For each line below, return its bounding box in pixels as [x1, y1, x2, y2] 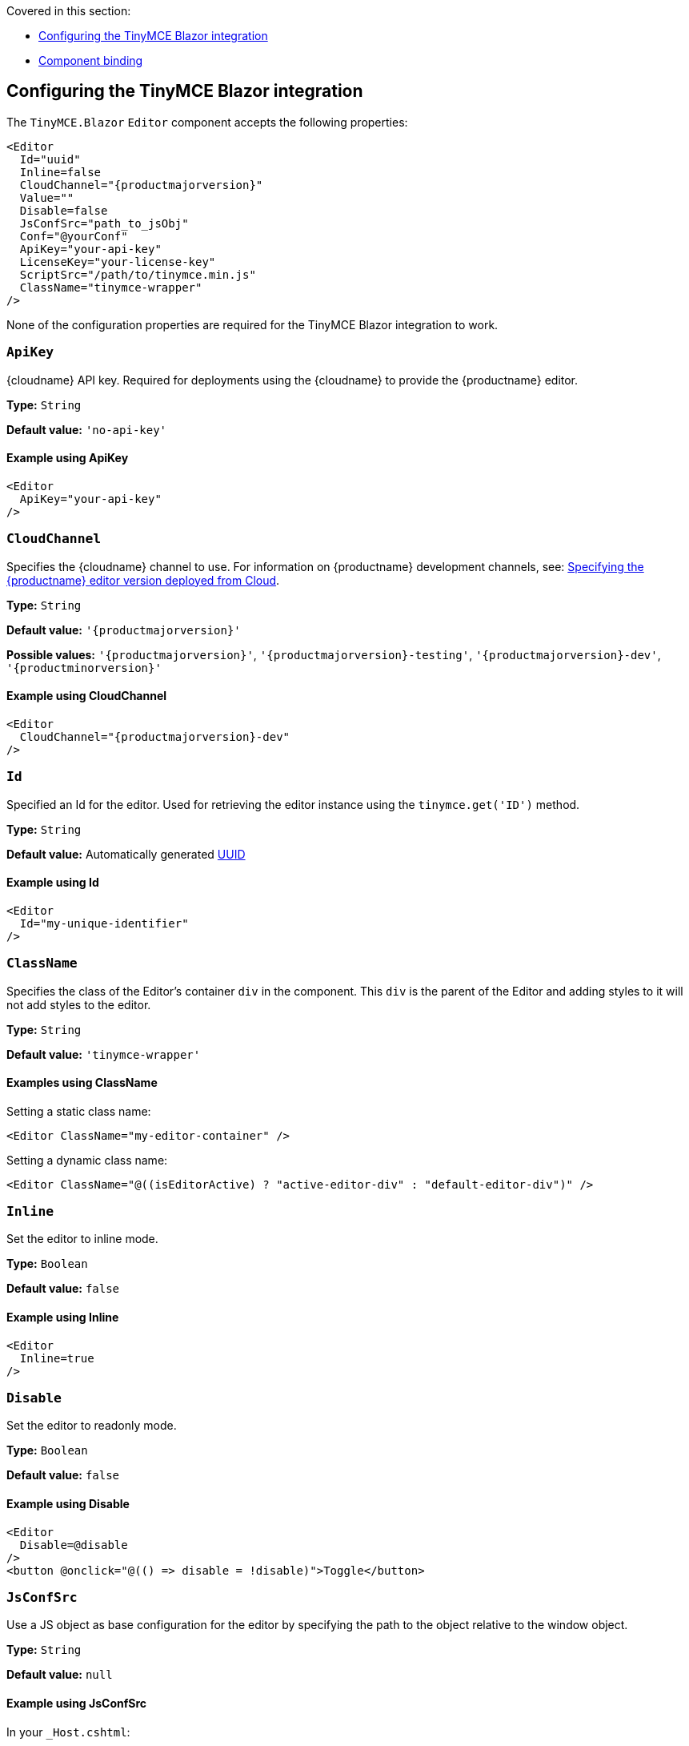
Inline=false [19, 165, 102, 179]
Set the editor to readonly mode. [6, 1418, 177, 1433]
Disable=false [19, 203, 108, 217]
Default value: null [6, 1668, 113, 1682]
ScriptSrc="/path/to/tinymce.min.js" [19, 268, 256, 281]
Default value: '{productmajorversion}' [6, 622, 241, 637]
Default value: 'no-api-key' [6, 422, 167, 436]
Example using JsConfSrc [6, 1696, 147, 1711]
